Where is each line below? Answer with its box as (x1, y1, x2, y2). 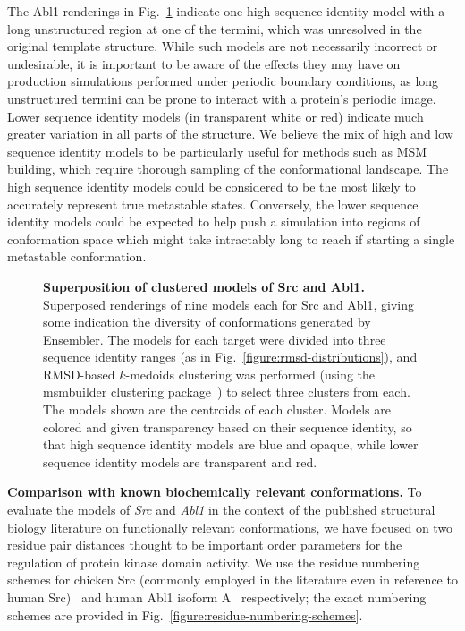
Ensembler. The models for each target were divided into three (43, 329, 386, 348)
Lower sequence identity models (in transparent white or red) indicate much (7, 107, 424, 125)
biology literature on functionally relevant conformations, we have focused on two (7, 517, 453, 536)
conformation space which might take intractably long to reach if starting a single (7, 229, 455, 248)
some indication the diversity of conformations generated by (43, 312, 371, 331)
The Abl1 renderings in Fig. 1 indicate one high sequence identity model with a (7, 2, 445, 20)
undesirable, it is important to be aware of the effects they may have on (7, 54, 401, 72)
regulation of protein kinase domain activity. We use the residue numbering (7, 552, 420, 571)
